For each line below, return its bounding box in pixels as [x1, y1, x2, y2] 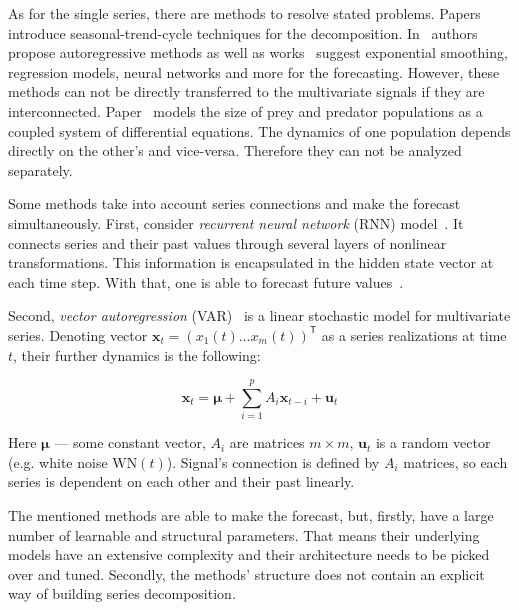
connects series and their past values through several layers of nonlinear [8, 232, 447, 253]
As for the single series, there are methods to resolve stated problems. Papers [8, 3, 481, 23]
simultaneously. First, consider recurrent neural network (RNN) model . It [8, 212, 464, 233]
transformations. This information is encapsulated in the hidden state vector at [8, 252, 494, 273]
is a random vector [375, 432, 491, 453]
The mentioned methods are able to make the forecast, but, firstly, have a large [8, 505, 494, 525]
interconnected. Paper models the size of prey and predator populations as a [8, 100, 483, 121]
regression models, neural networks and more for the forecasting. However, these [8, 61, 500, 82]
